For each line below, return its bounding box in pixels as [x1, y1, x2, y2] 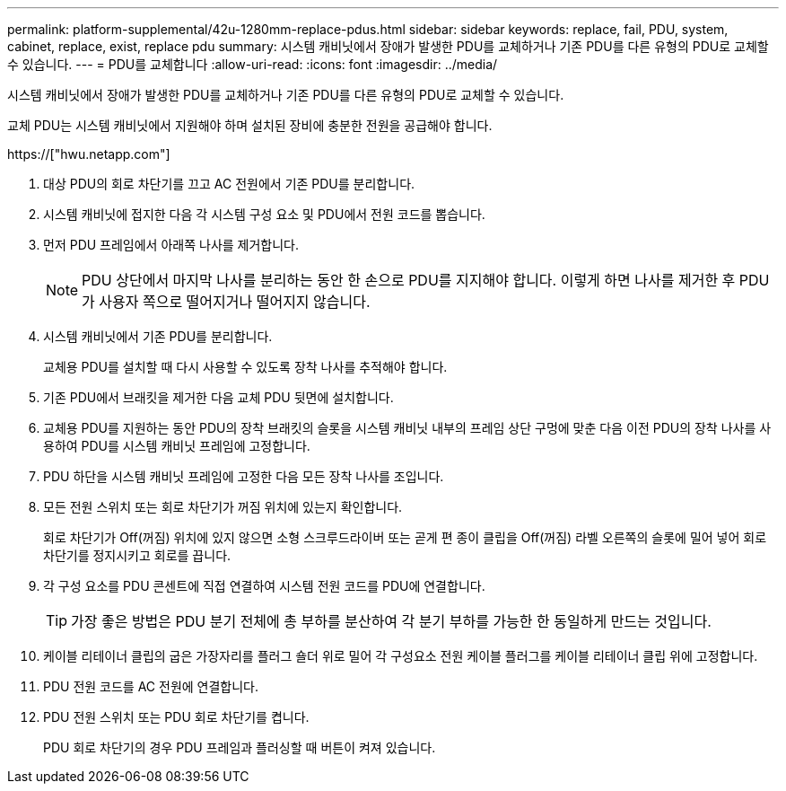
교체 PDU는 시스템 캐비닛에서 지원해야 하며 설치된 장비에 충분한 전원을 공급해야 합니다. [7, 118, 493, 133]
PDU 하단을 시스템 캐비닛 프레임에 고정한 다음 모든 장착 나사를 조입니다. [43, 469, 444, 484]
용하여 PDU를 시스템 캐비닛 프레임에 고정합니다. [43, 438, 310, 453]
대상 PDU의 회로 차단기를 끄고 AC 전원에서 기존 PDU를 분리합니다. [43, 176, 415, 191]
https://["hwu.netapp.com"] [7, 146, 170, 162]
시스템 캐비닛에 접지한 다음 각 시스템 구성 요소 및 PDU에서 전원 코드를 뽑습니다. [43, 207, 485, 222]
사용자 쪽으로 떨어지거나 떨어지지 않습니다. [99, 293, 371, 311]
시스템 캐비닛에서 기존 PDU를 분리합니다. [43, 329, 273, 344]
